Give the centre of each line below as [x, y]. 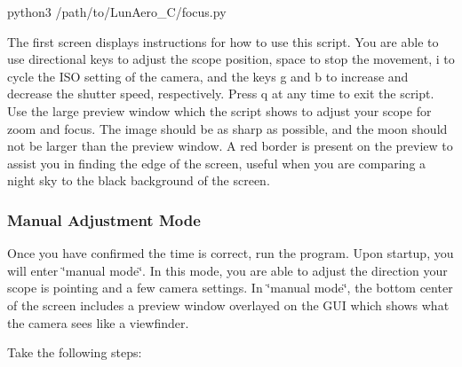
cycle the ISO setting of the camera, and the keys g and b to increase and [208, 76]
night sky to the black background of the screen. [139, 180]
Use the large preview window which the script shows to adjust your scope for [219, 110]
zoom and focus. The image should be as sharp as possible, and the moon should [227, 128]
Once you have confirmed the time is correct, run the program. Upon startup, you [231, 253]
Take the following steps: [75, 352]
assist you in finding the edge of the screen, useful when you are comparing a [217, 163]
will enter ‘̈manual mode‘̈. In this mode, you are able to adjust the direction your [227, 270]
